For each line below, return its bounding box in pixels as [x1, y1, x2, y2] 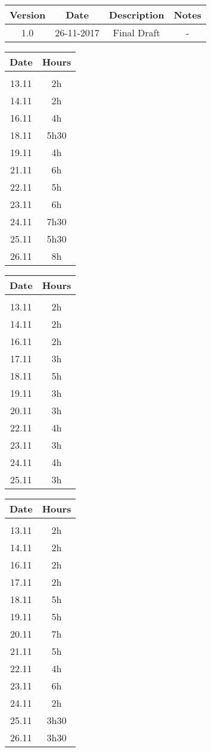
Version [10, 8, 46, 21]
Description [108, 8, 165, 21]
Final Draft [113, 26, 160, 39]
